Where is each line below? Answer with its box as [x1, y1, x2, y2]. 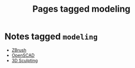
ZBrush [11, 47, 26, 53]
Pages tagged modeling [32, 3, 131, 15]
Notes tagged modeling [4, 31, 98, 42]
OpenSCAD [11, 52, 35, 58]
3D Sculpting [11, 57, 38, 63]
